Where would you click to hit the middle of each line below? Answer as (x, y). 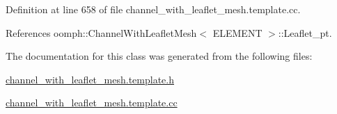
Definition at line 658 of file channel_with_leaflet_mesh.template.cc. (153, 9)
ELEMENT (237, 32)
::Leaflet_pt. (305, 32)
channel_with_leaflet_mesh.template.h (90, 79)
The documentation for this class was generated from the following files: (159, 56)
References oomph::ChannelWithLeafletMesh (101, 32)
